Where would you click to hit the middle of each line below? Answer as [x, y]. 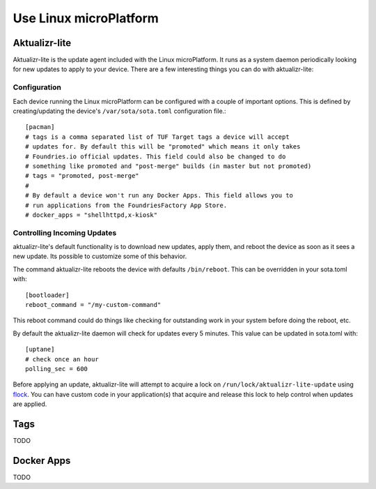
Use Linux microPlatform [86, 18]
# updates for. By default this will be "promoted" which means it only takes [163, 147]
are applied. [30, 404]
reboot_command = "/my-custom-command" [93, 304]
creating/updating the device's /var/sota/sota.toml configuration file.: [119, 111]
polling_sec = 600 [57, 369]
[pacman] [40, 127]
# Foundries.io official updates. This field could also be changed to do [156, 156]
